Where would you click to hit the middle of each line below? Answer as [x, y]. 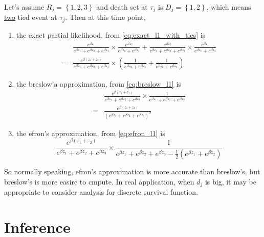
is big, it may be [230, 181]
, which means [229, 7]
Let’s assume [24, 7]
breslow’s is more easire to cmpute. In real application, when [99, 181]
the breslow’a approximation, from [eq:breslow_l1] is [98, 83]
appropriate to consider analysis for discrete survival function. [101, 192]
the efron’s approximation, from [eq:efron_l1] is [91, 133]
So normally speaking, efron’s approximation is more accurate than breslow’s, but [132, 172]
